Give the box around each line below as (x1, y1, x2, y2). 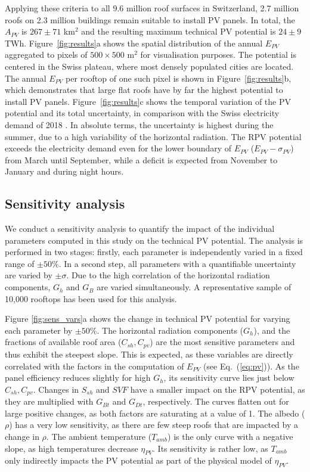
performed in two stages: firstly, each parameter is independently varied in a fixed (5, 246, 303, 258)
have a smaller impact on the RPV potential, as (130, 383, 305, 395)
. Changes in (33, 383, 79, 395)
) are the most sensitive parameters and (150, 336, 295, 348)
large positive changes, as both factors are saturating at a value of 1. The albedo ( (5, 406, 305, 419)
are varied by (5, 269, 52, 281)
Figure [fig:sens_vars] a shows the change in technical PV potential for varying (5, 312, 290, 325)
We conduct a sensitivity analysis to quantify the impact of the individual (5, 222, 275, 235)
